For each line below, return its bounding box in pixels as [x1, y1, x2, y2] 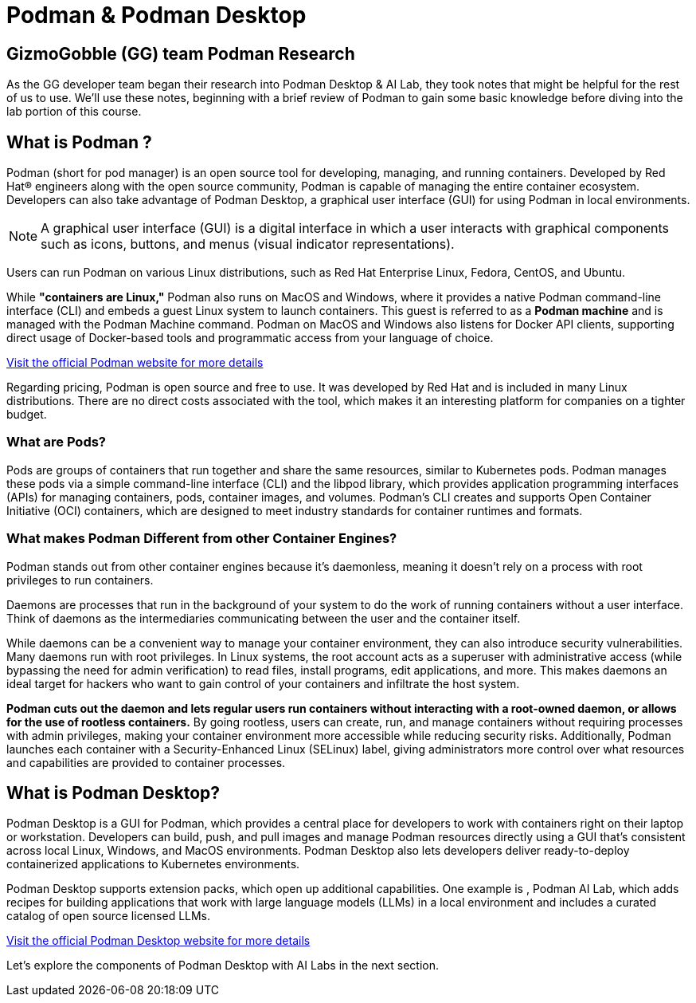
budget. [6, 407, 47, 422]
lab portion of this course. [6, 104, 142, 119]
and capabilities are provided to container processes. [6, 755, 286, 769]
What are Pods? [6, 434, 107, 450]
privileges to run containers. [6, 572, 154, 587]
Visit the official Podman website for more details [6, 356, 264, 370]
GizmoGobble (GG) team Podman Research [6, 43, 355, 64]
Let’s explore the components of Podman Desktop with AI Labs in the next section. [6, 958, 439, 973]
